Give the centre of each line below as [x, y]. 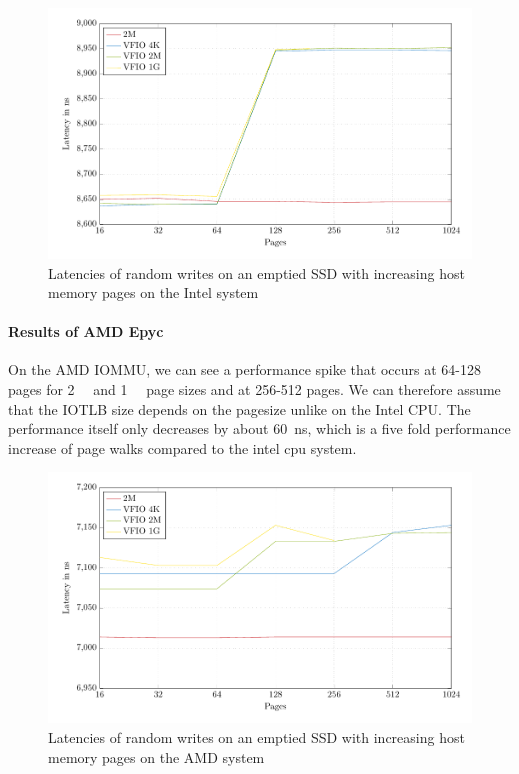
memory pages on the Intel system [153, 292]
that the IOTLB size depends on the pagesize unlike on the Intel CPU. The [239, 408]
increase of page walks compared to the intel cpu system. [182, 447]
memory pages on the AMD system [156, 756]
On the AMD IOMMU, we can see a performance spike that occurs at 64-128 [244, 369]
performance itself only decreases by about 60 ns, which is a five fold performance [259, 428]
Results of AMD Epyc [86, 331]
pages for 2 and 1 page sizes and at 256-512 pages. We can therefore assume [254, 389]
